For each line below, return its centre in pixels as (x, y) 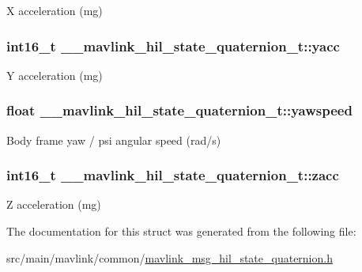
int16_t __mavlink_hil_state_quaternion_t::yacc (173, 45)
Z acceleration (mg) (54, 204)
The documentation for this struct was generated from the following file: (181, 231)
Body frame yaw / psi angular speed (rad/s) (114, 140)
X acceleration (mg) (55, 10)
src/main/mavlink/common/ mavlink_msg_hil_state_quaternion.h (170, 257)
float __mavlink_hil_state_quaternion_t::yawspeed (179, 110)
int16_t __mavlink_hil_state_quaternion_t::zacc (173, 175)
